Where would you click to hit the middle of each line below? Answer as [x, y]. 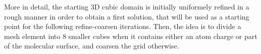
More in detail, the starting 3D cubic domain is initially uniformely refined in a [127, 6]
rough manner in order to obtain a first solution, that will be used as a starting [127, 16]
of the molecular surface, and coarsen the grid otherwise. [92, 46]
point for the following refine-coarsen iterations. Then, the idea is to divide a [123, 26]
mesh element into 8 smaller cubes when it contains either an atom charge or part [131, 36]
